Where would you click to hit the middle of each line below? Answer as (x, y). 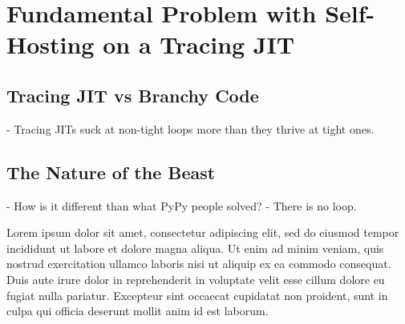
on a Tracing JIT (199, 44)
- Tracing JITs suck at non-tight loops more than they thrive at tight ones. (190, 128)
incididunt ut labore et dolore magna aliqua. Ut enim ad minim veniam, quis (195, 248)
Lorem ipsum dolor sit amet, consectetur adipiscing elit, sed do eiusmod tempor (203, 232)
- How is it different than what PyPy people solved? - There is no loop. (182, 205)
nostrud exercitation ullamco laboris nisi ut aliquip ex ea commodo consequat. (199, 264)
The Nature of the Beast (111, 172)
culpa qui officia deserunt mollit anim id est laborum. (138, 311)
